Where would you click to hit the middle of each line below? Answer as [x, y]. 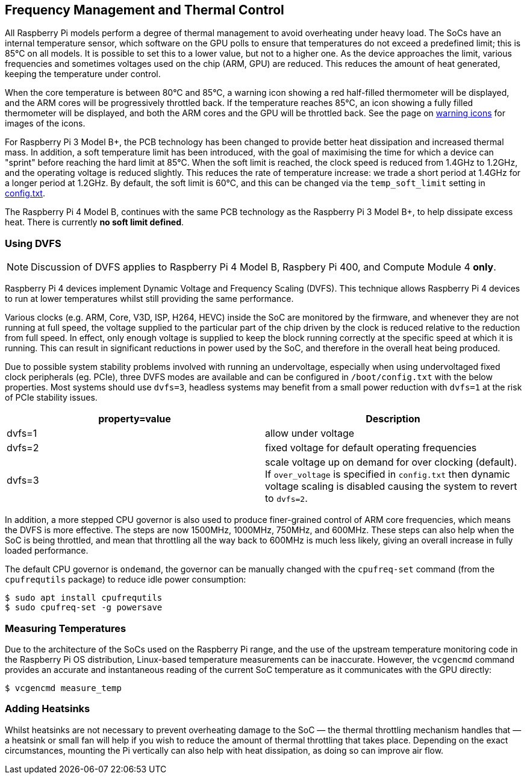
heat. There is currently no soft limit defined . [95, 222]
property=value [135, 419]
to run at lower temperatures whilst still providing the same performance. [149, 299]
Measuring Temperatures [66, 628]
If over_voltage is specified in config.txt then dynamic [388, 474]
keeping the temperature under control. [83, 74]
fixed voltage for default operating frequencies [371, 448]
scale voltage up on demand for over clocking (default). [391, 462]
